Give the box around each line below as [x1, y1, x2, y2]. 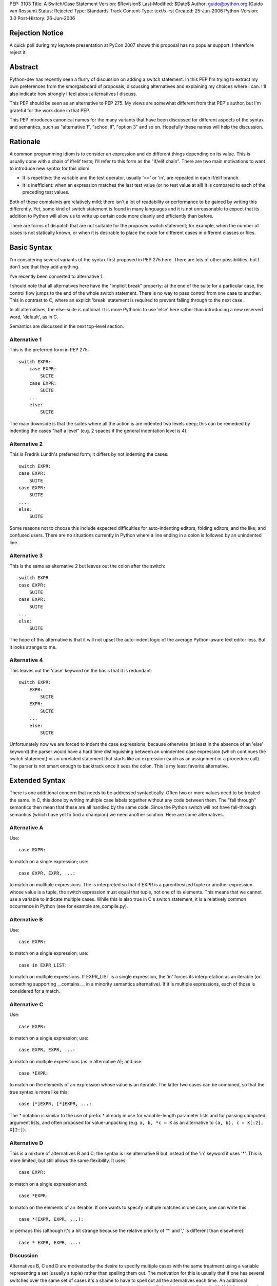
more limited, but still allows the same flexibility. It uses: [9, 1157, 127, 1164]
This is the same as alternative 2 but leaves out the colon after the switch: [9, 563, 165, 569]
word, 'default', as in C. [9, 314, 58, 320]
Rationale [9, 137, 41, 146]
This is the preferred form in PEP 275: [9, 347, 89, 353]
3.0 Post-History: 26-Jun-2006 [9, 15, 75, 21]
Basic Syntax [9, 243, 52, 252]
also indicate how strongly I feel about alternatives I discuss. [9, 91, 137, 97]
